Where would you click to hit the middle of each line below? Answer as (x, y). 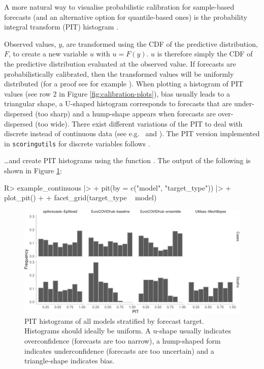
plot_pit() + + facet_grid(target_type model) (80, 197)
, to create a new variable (48, 54)
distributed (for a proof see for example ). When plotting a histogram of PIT (124, 84)
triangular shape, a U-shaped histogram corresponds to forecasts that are (118, 103)
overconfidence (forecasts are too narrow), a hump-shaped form (123, 341)
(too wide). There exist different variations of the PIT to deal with (139, 123)
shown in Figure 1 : (33, 170)
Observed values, (30, 43)
